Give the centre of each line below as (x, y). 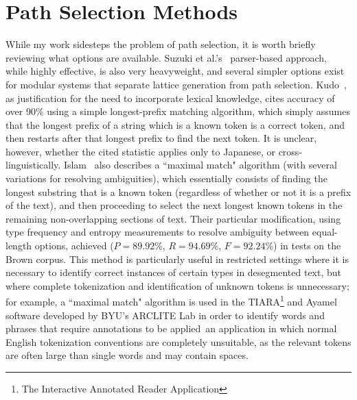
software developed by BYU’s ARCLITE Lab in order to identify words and (165, 315)
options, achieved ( (74, 246)
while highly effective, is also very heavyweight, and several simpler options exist (175, 71)
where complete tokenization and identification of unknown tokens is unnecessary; (177, 285)
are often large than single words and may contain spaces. (127, 355)
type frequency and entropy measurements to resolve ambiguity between (158, 232)
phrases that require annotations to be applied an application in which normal (171, 328)
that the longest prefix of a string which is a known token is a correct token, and (175, 124)
